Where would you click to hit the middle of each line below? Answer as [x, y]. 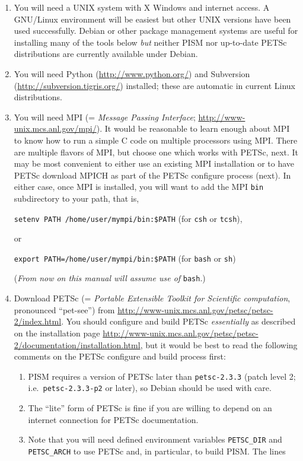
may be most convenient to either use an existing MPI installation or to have [154, 163]
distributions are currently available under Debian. [106, 54]
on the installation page [57, 333]
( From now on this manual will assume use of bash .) [110, 278]
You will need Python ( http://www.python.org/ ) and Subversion [132, 73]
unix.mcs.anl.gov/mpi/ [55, 128]
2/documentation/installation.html [77, 344]
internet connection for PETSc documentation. [113, 419]
